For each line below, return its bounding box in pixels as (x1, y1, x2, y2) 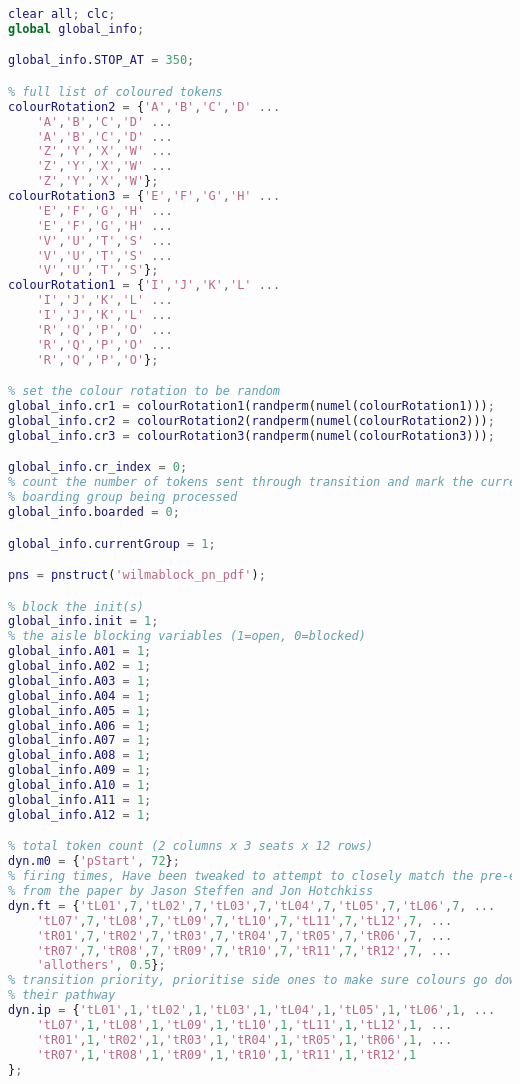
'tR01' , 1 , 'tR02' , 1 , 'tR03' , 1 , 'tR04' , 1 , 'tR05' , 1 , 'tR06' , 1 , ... (36, 1032, 453, 1047)
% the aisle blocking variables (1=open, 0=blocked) (8, 629, 366, 644)
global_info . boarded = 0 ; (8, 505, 180, 519)
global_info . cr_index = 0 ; (8, 460, 188, 475)
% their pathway (8, 988, 116, 1003)
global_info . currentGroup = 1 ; (8, 536, 216, 551)
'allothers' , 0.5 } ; (36, 958, 166, 973)
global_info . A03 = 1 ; (8, 673, 152, 688)
